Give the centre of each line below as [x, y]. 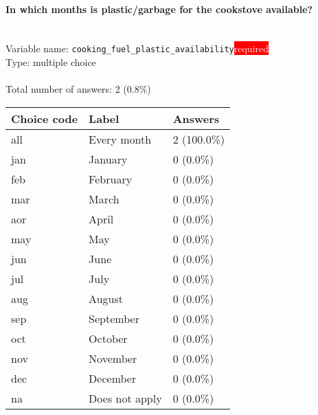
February [111, 179]
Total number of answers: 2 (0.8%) [78, 89]
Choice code [45, 118]
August [106, 298]
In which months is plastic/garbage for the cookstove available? [159, 9]
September [114, 318]
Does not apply [125, 398]
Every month [120, 139]
